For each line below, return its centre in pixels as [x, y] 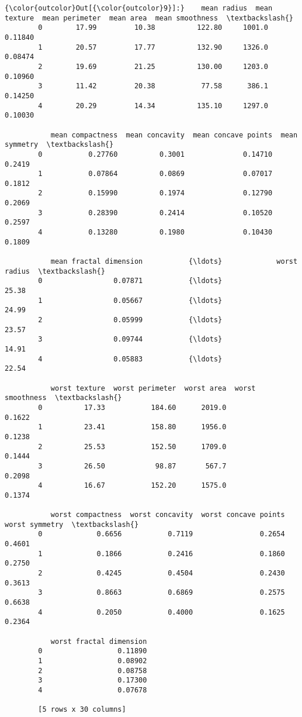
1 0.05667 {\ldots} [130, 300]
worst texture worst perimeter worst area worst [153, 388]
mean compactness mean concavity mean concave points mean [174, 135]
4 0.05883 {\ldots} [130, 359]
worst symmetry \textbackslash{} [72, 524]
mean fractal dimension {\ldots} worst [174, 262]
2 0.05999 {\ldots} [130, 320]
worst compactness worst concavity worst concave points [168, 515]
